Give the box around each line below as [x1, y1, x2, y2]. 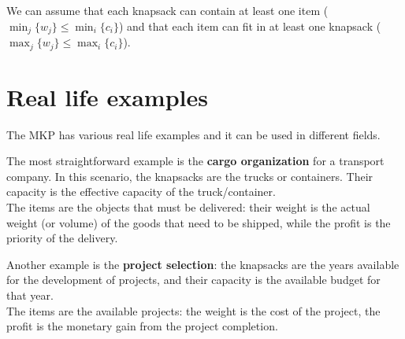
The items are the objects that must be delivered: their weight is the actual [6, 199, 370, 215]
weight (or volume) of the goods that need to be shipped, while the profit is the [6, 214, 391, 230]
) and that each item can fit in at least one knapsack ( [118, 17, 381, 34]
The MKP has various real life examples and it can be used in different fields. [6, 126, 381, 142]
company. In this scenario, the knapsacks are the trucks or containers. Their [6, 168, 373, 184]
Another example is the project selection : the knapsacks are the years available [6, 256, 399, 272]
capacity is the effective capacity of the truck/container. [6, 183, 276, 200]
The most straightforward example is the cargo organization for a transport [6, 153, 385, 169]
